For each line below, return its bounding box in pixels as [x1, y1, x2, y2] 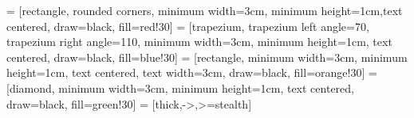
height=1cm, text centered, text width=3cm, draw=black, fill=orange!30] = [6, 64, 377, 81]
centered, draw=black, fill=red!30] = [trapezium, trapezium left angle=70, [6, 17, 369, 34]
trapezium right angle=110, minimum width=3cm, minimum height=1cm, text [6, 33, 392, 50]
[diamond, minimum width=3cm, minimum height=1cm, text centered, [6, 79, 354, 96]
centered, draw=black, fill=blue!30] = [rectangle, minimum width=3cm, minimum [6, 48, 408, 65]
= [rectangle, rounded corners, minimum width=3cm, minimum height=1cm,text [6, 2, 403, 18]
